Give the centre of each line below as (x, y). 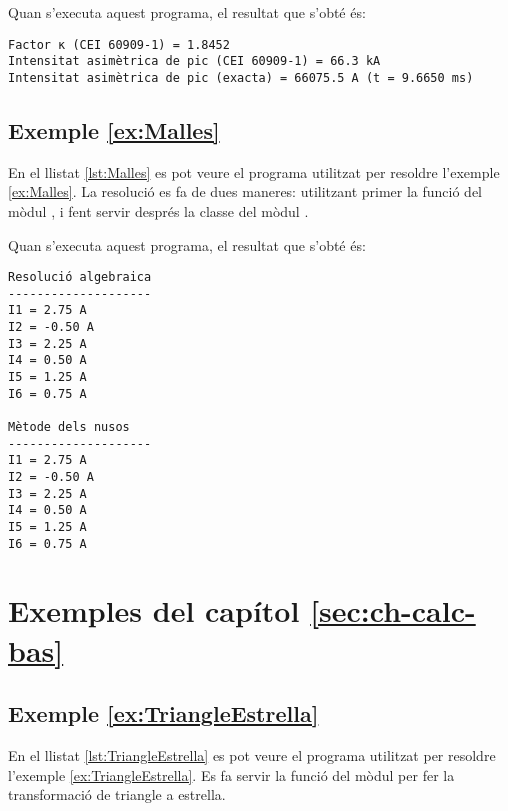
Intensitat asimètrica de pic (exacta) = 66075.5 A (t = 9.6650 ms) (241, 77)
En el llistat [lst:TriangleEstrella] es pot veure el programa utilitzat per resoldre (252, 755)
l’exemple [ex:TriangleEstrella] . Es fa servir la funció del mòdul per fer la (231, 774)
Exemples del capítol (154, 610)
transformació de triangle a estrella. (117, 794)
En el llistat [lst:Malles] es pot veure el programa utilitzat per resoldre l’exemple (254, 171)
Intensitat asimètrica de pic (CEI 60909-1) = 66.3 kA (194, 61)
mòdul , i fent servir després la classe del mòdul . (158, 210)
